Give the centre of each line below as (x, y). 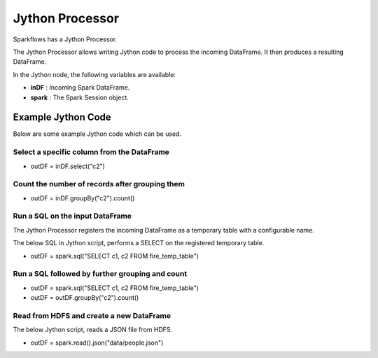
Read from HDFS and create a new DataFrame (92, 315)
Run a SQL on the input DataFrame (72, 216)
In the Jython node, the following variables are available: (94, 74)
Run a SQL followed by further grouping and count (100, 274)
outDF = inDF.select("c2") (68, 166)
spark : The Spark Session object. (80, 97)
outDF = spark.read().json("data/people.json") (97, 343)
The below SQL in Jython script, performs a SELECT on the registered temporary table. (139, 243)
